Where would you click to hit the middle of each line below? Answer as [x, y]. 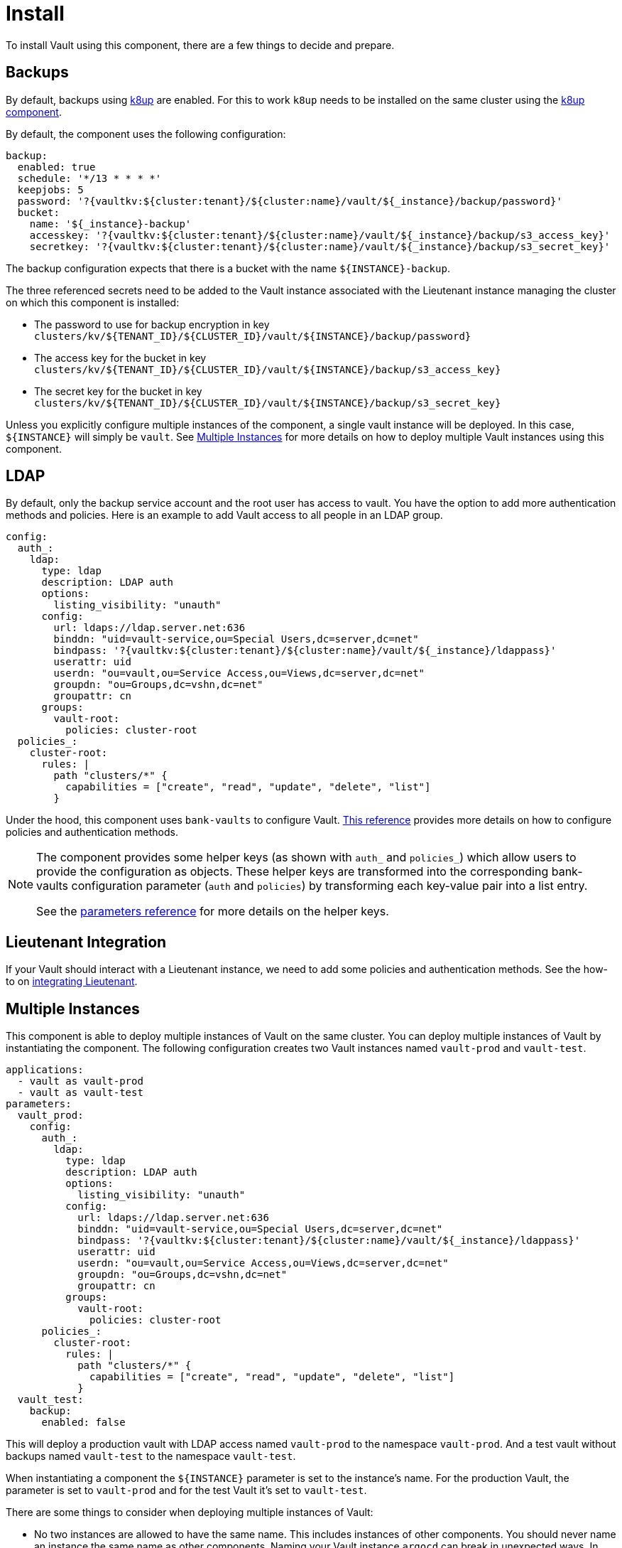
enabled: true [56, 167]
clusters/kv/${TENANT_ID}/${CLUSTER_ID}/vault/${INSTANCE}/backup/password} [253, 336]
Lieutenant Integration [86, 942]
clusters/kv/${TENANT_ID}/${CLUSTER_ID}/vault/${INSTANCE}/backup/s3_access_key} [268, 369]
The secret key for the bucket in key [118, 391]
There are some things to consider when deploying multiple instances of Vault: [190, 1512]
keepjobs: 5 [50, 189]
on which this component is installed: [93, 302]
